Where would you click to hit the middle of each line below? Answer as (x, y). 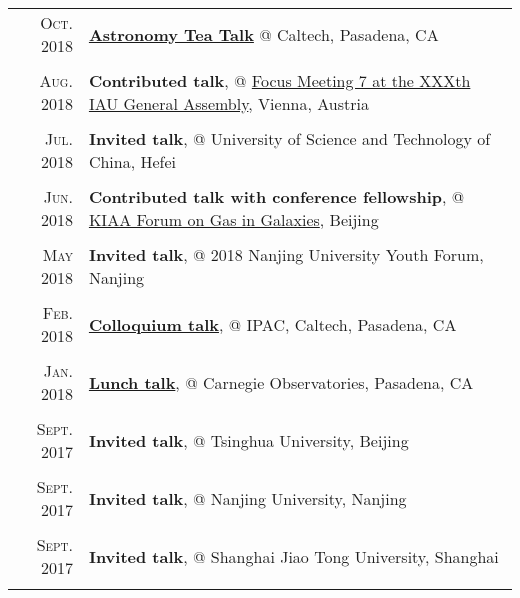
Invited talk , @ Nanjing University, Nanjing (247, 498)
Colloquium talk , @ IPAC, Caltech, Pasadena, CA (272, 324)
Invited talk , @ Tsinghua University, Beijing (248, 440)
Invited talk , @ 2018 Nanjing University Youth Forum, (286, 254)
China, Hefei (132, 161)
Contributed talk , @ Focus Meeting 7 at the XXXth (279, 80)
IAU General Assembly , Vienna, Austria (228, 103)
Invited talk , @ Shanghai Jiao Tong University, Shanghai (293, 556)
